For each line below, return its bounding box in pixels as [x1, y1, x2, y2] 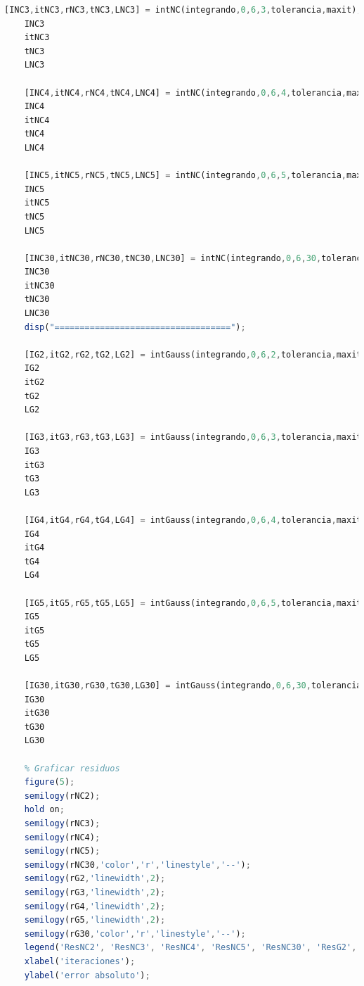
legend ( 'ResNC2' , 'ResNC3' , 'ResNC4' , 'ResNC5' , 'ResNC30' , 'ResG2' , [24, 942, 357, 953]
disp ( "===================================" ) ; [24, 322, 246, 332]
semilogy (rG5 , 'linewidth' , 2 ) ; [24, 915, 166, 925]
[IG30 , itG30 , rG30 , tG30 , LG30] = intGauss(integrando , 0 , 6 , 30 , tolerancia [24, 681, 362, 691]
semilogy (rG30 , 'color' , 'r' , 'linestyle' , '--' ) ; [24, 928, 246, 939]
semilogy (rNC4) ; [24, 832, 100, 842]
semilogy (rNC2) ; [24, 790, 100, 801]
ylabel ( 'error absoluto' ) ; [24, 970, 150, 980]
